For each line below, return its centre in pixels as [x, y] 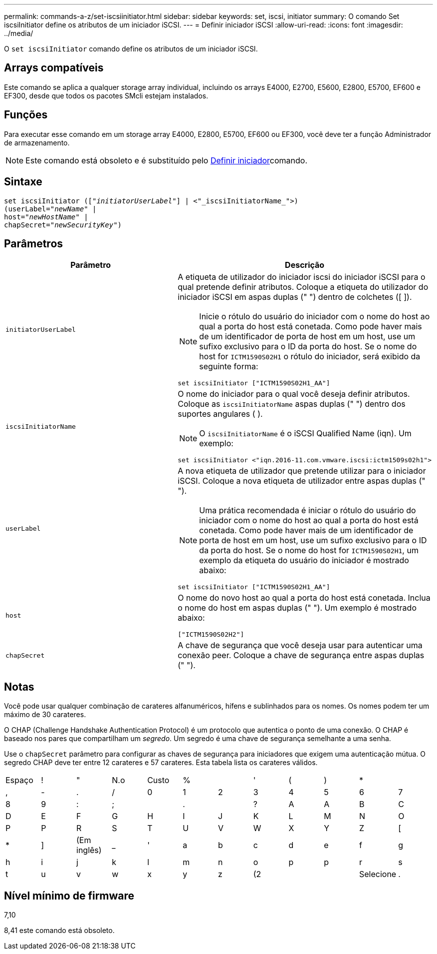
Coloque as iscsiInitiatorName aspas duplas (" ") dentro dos [292, 404]
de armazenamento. [37, 142]
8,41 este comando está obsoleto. [59, 931]
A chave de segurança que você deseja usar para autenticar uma [300, 645]
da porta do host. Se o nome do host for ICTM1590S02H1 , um [309, 550]
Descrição [305, 265]
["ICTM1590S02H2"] [211, 635]
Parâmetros [34, 243]
